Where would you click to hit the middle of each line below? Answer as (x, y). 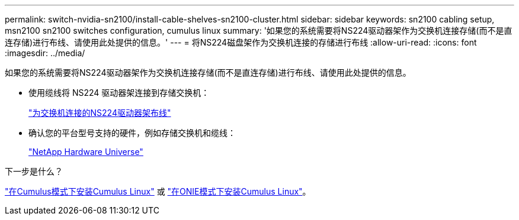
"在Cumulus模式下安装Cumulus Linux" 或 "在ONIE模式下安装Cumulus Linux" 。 (158, 191)
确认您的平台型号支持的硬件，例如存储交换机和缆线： (132, 133)
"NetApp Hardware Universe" (86, 152)
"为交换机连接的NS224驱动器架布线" (100, 113)
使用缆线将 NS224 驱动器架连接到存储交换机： (119, 93)
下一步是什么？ (34, 171)
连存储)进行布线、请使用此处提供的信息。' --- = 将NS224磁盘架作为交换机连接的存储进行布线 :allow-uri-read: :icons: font (241, 42)
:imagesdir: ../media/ (45, 53)
